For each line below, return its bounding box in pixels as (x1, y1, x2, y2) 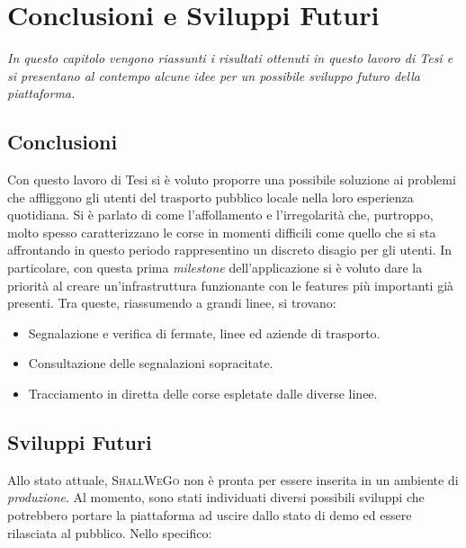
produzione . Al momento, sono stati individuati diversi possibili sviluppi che (7, 488, 425, 507)
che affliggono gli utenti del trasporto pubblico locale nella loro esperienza (7, 187, 414, 206)
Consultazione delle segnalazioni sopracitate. (28, 354, 273, 373)
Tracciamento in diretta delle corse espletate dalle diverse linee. (28, 384, 378, 403)
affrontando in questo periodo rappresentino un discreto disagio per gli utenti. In (7, 240, 453, 259)
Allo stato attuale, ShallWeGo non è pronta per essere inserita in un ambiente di (7, 470, 459, 489)
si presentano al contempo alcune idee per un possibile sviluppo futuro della (7, 66, 420, 85)
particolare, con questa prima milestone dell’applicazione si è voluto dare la (7, 258, 423, 277)
